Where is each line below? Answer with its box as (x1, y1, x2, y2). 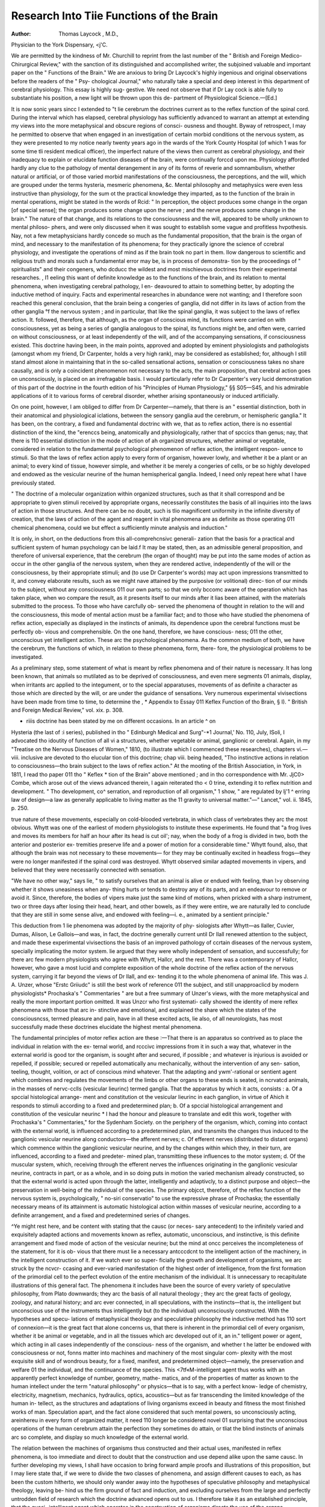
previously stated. (11, 479, 56, 486)
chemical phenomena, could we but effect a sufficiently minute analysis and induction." (11, 524, 228, 531)
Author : (11, 30, 31, 37)
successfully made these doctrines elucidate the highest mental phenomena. (11, 1024, 202, 1031)
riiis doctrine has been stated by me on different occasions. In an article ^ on (26, 717, 216, 725)
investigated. (11, 653, 43, 660)
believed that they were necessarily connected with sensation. (11, 866, 166, 873)
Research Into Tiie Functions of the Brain (11, 9, 218, 22)
